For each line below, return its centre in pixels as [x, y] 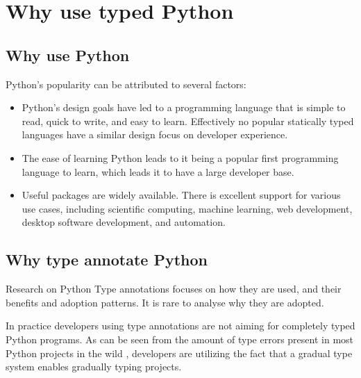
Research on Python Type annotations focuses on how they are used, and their [174, 289]
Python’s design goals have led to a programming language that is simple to [184, 107]
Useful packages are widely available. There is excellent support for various [181, 195]
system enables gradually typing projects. [94, 367]
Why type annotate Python [107, 260]
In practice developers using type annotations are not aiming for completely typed [180, 326]
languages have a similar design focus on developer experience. [155, 134]
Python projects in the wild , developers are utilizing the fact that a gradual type [179, 353]
